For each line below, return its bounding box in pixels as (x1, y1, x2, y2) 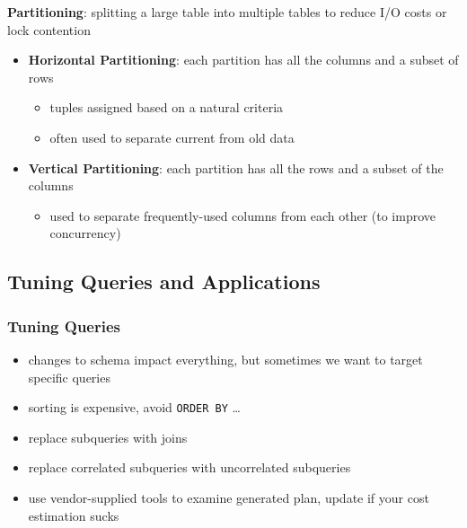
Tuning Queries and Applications (7, 268, 321, 295)
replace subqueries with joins (28, 427, 188, 446)
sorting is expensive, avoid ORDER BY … (28, 398, 241, 417)
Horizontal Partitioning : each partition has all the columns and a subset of (28, 50, 459, 69)
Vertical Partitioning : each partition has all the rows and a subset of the (28, 158, 444, 177)
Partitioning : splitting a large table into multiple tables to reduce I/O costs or (7, 3, 447, 21)
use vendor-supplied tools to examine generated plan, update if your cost (28, 488, 429, 506)
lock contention (7, 20, 91, 39)
